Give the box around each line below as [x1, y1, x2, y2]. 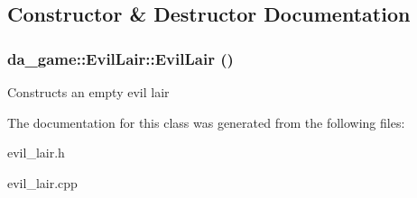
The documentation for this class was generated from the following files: [7, 112, 405, 131]
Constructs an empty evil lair [7, 83, 170, 101]
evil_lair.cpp [7, 173, 78, 192]
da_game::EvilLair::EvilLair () [7, 47, 234, 69]
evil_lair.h [7, 143, 65, 162]
